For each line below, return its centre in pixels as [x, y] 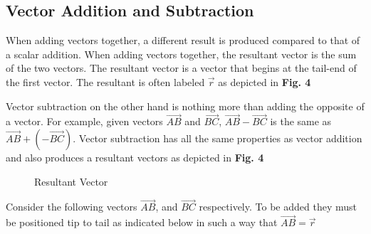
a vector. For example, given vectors [84, 121]
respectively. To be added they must [278, 207]
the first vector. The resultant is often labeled [105, 81]
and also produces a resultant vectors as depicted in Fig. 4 [135, 157]
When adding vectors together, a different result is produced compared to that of [183, 40]
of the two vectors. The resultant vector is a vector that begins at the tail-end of [181, 68]
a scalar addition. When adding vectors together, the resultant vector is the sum [181, 54]
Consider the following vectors [72, 207]
